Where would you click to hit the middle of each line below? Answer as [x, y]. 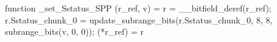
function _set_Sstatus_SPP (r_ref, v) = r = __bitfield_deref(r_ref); [138, 8]
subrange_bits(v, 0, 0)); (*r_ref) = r [75, 31]
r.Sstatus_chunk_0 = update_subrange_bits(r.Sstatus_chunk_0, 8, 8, [139, 19]
